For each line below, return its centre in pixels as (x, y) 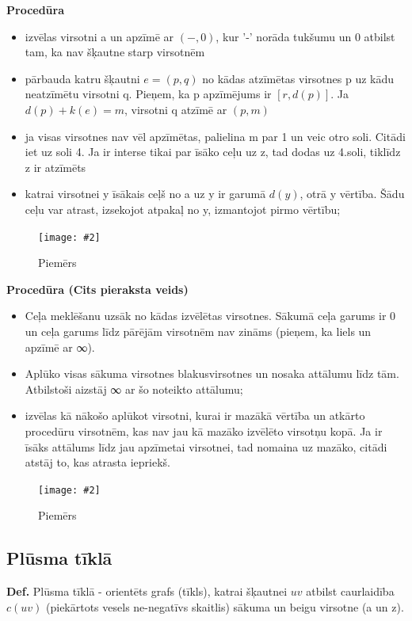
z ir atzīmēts (55, 167)
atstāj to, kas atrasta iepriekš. (97, 462)
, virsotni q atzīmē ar (175, 109)
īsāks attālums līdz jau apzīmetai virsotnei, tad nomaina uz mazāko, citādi (206, 446)
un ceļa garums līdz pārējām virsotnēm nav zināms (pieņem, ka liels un (198, 331)
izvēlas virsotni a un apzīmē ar (99, 36)
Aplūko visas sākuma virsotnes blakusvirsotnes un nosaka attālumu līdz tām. (212, 373)
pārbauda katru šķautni (82, 78)
